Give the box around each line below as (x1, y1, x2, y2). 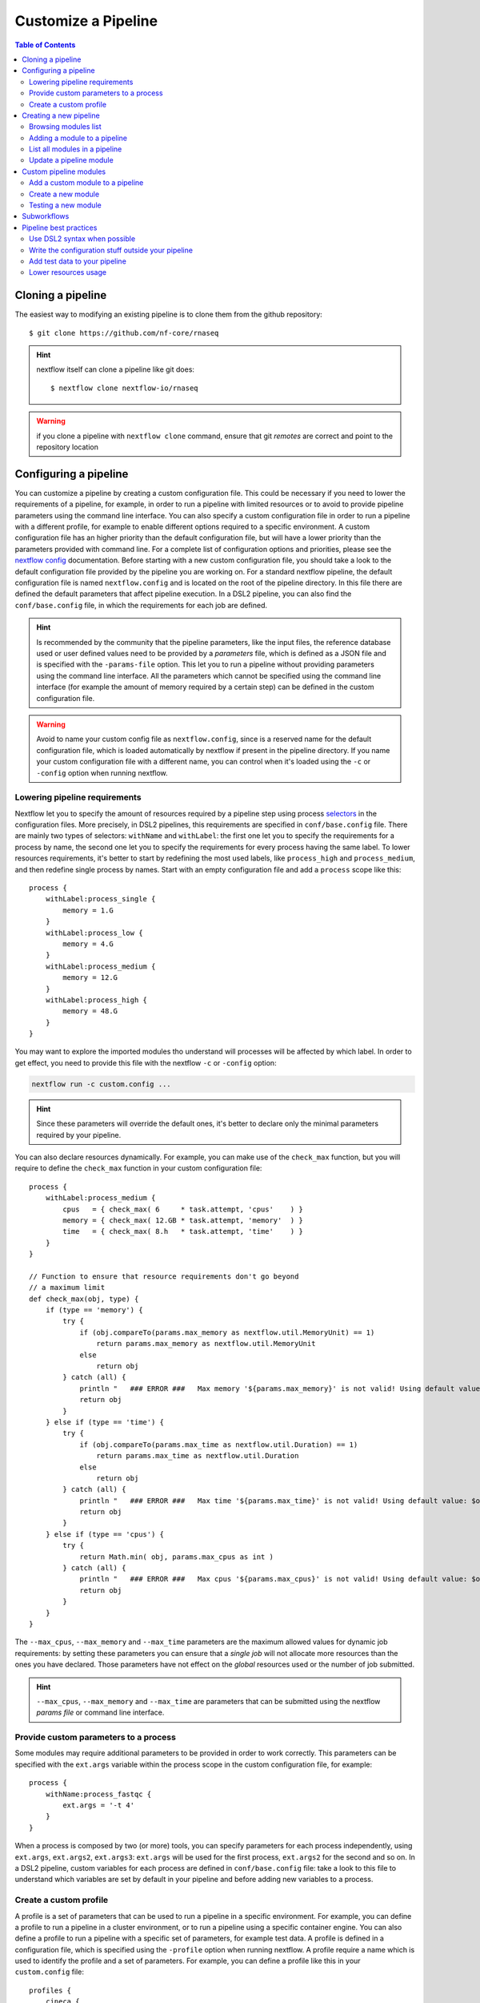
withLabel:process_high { (45, 995, 148, 1005)
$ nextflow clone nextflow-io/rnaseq (50, 383, 199, 393)
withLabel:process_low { (45, 928, 143, 937)
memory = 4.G (62, 939, 114, 949)
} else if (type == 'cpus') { (45, 1529, 164, 1538)
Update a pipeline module (29, 155, 114, 165)
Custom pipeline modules (22, 167, 106, 176)
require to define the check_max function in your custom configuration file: (14, 1163, 262, 1173)
